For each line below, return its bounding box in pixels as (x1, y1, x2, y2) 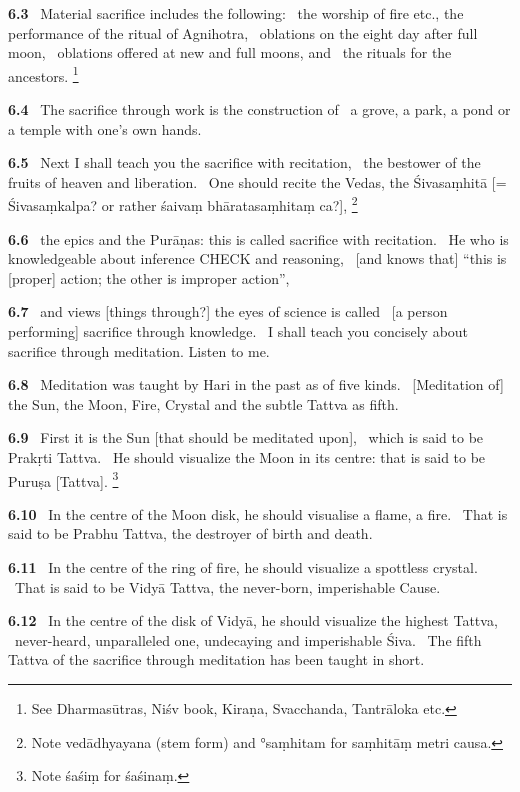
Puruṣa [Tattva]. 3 (8, 467, 119, 491)
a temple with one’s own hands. (8, 118, 202, 139)
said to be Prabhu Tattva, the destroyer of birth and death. (8, 523, 373, 544)
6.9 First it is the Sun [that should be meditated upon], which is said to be (8, 427, 484, 448)
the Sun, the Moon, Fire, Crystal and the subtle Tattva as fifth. (8, 393, 399, 414)
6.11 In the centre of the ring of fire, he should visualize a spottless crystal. (8, 557, 478, 578)
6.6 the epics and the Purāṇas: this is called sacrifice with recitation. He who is (8, 228, 509, 249)
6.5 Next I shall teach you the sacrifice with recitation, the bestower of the (8, 152, 481, 173)
